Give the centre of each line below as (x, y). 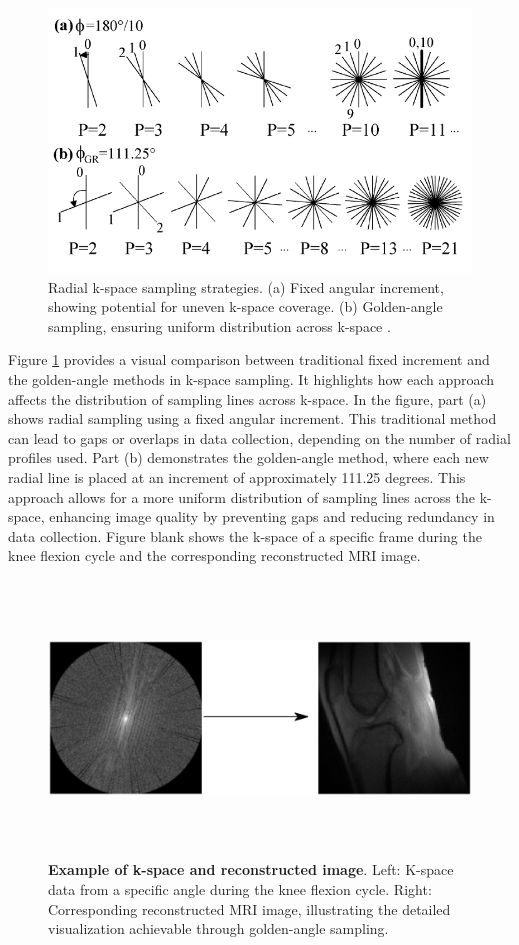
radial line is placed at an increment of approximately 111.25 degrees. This (237, 476)
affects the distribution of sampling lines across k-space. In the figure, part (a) (247, 398)
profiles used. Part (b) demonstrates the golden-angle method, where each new (248, 457)
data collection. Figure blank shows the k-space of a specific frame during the (245, 535)
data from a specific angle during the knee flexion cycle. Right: (240, 888)
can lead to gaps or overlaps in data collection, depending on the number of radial (259, 437)
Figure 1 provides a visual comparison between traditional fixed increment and (249, 359)
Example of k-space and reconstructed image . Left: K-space (251, 869)
